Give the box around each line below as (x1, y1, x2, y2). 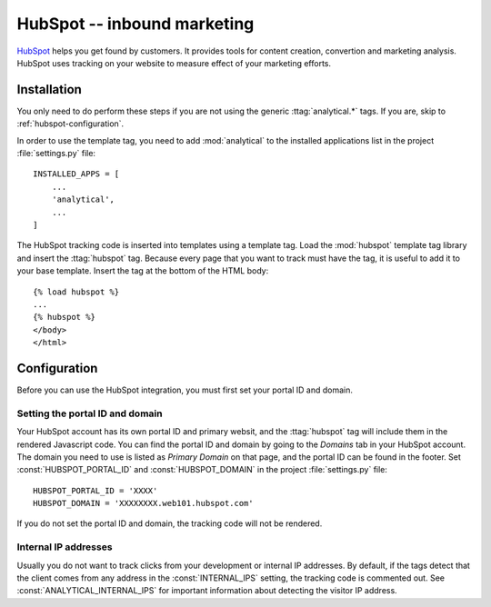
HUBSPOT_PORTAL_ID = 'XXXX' (33, 485, 158, 495)
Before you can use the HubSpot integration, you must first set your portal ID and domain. (16, 384, 354, 395)
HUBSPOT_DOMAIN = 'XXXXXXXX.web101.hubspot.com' (33, 498, 254, 509)
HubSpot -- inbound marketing (16, 14, 255, 34)
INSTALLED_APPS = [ (33, 169, 120, 179)
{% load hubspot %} (33, 286, 120, 297)
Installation (16, 82, 82, 97)
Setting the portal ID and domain (16, 407, 163, 420)
